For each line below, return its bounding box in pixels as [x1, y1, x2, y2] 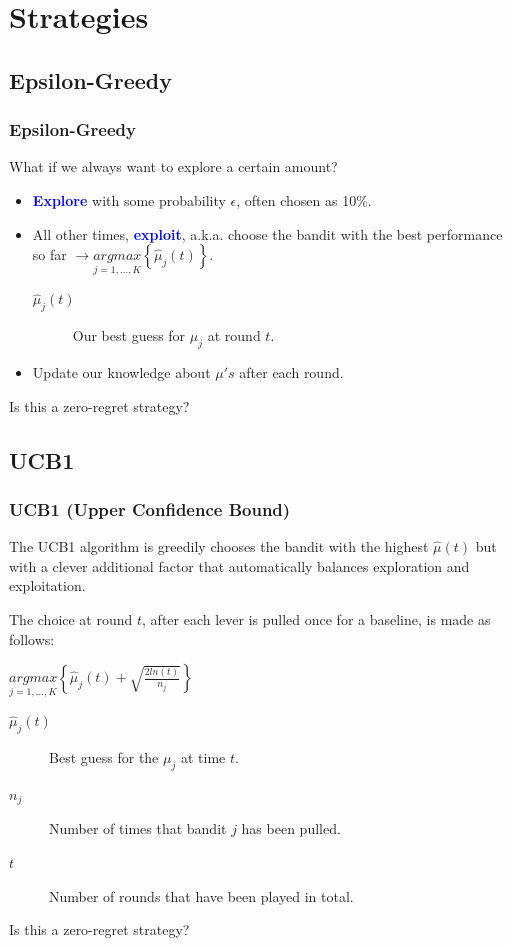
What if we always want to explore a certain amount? [9, 156, 338, 177]
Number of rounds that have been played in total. [49, 885, 354, 906]
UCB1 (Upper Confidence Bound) [9, 496, 291, 521]
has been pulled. [241, 818, 341, 839]
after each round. [239, 361, 344, 382]
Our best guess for [72, 325, 186, 346]
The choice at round [9, 608, 133, 629]
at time [180, 747, 226, 768]
